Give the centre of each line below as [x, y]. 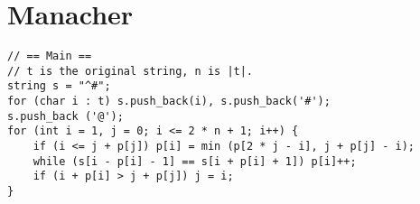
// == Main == [50, 56]
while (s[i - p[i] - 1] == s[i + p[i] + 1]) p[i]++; [195, 161]
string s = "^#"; [59, 86]
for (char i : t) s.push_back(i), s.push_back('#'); [169, 102]
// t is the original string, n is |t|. [131, 71]
